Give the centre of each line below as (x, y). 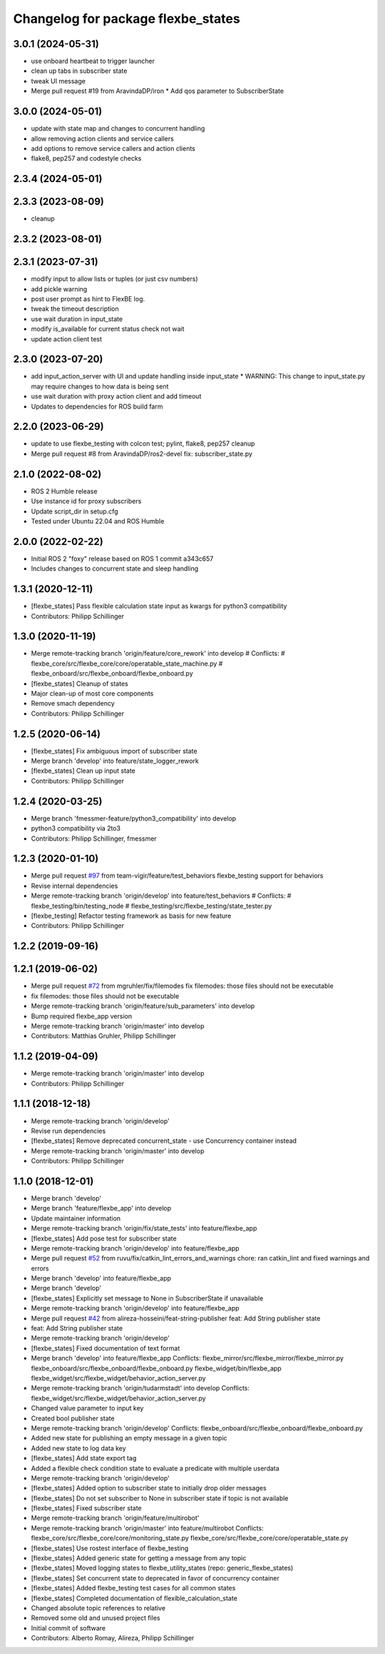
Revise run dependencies (68, 1131)
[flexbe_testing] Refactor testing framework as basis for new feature (131, 916)
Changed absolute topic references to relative (98, 1608)
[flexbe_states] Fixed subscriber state (86, 1508)
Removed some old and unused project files (96, 1618)
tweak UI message (58, 81)
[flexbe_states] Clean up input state (83, 771)
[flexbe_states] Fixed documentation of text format (106, 1348)
